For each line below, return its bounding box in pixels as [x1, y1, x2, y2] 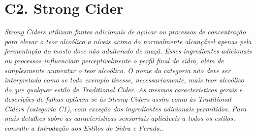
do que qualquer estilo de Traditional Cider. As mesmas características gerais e [4, 84, 243, 94]
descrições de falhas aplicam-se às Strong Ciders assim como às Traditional [4, 94, 231, 104]
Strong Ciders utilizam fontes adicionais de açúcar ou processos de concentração [4, 27, 246, 37]
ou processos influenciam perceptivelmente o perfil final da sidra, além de [4, 55, 224, 65]
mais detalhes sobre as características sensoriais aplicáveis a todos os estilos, [4, 113, 235, 123]
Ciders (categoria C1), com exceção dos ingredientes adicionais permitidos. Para [4, 103, 247, 113]
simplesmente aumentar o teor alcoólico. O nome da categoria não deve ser [4, 65, 231, 75]
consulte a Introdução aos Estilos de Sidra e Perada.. [4, 123, 164, 133]
